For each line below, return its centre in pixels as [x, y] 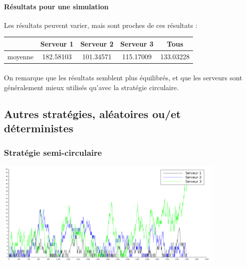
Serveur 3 [137, 43]
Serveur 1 [57, 43]
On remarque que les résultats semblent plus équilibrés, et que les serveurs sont [123, 78]
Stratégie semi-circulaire [53, 152]
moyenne [21, 56]
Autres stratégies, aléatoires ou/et [93, 114]
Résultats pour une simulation [56, 6]
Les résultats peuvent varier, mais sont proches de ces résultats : [101, 25]
